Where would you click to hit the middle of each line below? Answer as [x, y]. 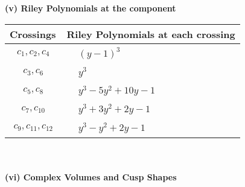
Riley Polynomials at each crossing [151, 34]
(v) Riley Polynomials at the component [91, 8]
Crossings [33, 34]
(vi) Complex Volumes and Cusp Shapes [91, 177]
